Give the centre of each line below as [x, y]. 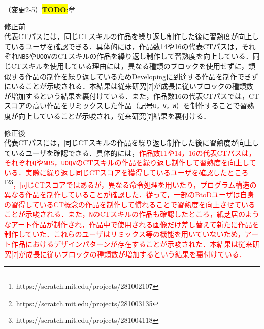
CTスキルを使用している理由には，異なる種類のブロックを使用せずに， [130, 66]
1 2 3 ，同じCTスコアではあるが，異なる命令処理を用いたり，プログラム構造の [130, 184]
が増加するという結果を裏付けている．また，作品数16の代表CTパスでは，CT [132, 96]
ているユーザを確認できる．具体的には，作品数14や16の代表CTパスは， [123, 46]
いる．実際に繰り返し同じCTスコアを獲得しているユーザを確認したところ [126, 173]
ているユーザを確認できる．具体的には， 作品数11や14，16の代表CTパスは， [130, 152]
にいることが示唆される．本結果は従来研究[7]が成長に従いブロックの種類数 [129, 86]
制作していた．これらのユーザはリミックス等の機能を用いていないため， [124, 234]
